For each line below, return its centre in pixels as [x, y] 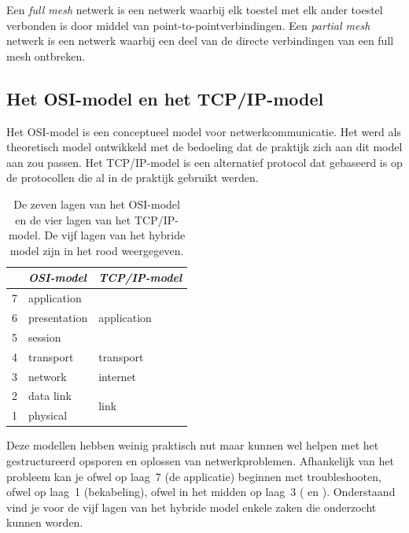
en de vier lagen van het [73, 219]
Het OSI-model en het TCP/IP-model [165, 98]
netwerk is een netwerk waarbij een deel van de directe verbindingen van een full [200, 41]
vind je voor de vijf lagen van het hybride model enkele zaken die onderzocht [192, 507]
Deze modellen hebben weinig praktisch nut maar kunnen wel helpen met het [193, 445]
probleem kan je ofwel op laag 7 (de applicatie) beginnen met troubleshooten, [194, 476]
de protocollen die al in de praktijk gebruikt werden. [133, 178]
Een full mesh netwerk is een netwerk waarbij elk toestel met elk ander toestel [195, 9]
